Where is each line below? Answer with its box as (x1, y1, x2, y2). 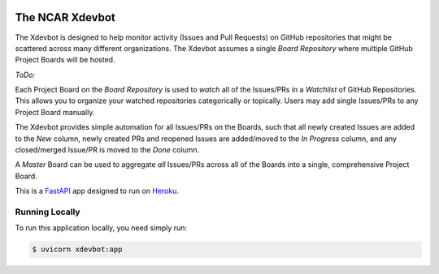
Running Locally (15, 206, 80, 217)
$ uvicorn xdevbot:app (32, 245, 123, 255)
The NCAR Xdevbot (15, 11, 115, 24)
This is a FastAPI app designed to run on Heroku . (15, 186, 179, 196)
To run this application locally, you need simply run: (15, 223, 187, 233)
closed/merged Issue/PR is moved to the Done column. (15, 145, 200, 155)
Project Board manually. (15, 107, 95, 117)
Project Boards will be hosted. (15, 55, 115, 65)
